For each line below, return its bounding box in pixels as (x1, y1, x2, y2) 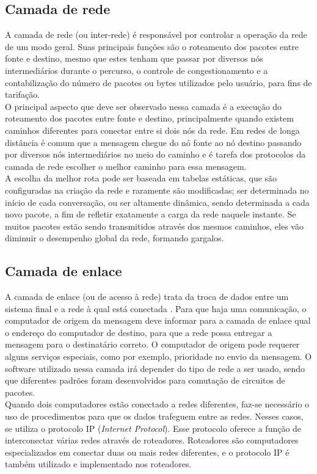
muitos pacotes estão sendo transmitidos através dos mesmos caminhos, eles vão (5, 219, 304, 232)
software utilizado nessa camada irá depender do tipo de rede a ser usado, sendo (5, 362, 305, 374)
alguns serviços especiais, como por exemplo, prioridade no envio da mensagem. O (5, 350, 312, 363)
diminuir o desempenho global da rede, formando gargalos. (5, 232, 224, 244)
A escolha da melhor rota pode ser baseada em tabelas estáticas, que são (5, 172, 277, 184)
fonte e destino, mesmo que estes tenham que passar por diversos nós (5, 52, 263, 65)
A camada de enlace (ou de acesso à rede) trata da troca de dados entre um (5, 290, 289, 303)
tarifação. (5, 88, 40, 101)
